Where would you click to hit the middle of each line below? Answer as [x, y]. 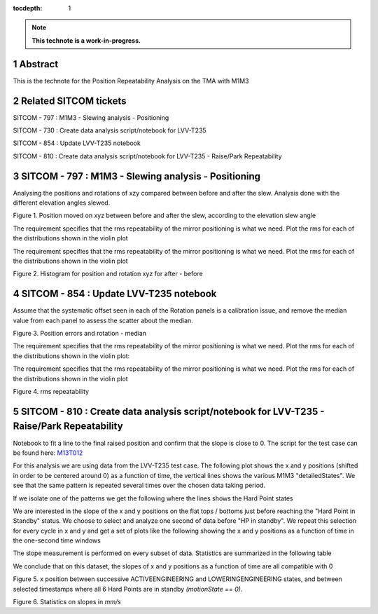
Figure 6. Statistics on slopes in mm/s [67, 602]
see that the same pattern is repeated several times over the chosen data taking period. [139, 485]
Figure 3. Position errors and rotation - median [80, 334]
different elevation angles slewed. [62, 203]
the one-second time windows [57, 540]
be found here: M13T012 [48, 453]
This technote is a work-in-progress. [86, 40]
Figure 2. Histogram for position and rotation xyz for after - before [108, 274]
